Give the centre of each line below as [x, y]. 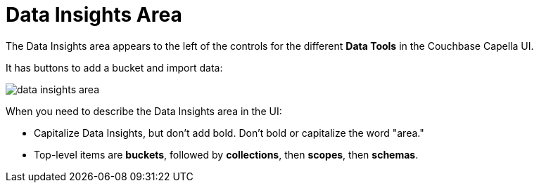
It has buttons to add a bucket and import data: [114, 67]
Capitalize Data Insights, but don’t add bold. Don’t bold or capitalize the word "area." [229, 133]
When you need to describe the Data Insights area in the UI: [144, 111]
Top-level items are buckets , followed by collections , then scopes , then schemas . [226, 154]
